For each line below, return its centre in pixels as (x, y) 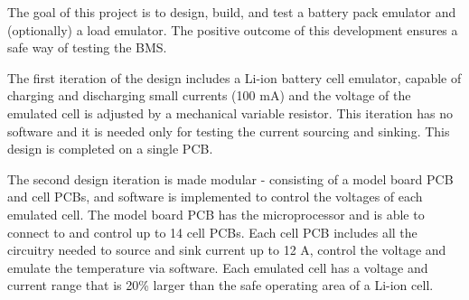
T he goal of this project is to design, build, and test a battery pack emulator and (232, 12)
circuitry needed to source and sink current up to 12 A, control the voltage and (227, 250)
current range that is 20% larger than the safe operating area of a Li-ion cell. (220, 285)
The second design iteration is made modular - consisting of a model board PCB (230, 178)
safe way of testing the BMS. (87, 47)
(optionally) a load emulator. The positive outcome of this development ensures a (233, 29)
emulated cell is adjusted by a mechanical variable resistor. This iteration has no (230, 112)
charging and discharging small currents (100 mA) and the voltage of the (209, 95)
